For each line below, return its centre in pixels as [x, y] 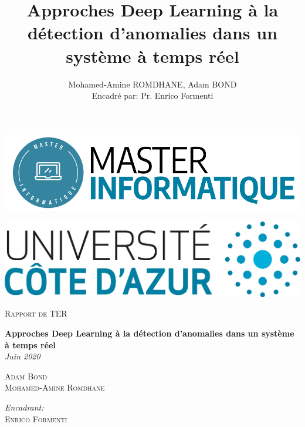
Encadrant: [24, 407]
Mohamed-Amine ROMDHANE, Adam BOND [152, 84]
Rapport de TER [36, 313]
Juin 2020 [23, 356]
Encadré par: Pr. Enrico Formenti [152, 95]
